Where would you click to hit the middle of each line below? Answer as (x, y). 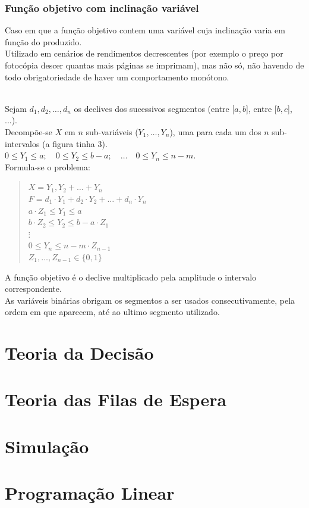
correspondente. (33, 289)
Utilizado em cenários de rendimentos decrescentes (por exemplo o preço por (144, 53)
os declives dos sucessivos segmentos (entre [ (154, 108)
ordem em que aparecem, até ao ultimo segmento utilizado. (112, 312)
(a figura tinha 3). (75, 143)
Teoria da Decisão (79, 353)
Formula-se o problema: (48, 166)
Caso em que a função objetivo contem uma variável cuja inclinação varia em (145, 30)
